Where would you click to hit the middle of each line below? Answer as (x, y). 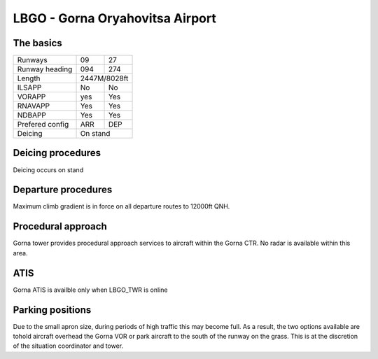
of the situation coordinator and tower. (68, 346)
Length (29, 78)
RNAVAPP (34, 106)
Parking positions (52, 310)
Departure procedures (63, 190)
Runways (33, 60)
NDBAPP (32, 115)
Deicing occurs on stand (48, 170)
